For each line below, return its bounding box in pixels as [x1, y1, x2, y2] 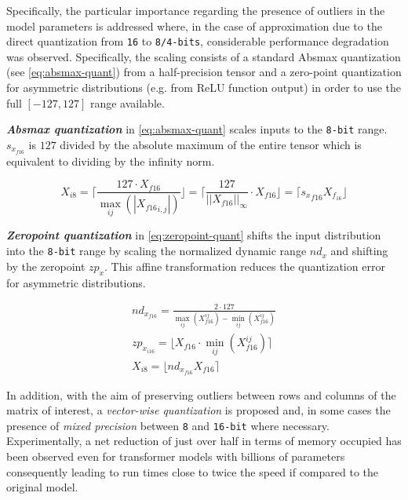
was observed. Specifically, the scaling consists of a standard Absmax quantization [6, 48, 401, 64]
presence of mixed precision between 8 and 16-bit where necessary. [6, 417, 330, 433]
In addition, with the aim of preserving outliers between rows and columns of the [6, 386, 396, 403]
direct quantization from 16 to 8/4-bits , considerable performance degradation [6, 33, 389, 49]
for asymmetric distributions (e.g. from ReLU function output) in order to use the [6, 79, 402, 96]
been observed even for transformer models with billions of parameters [6, 448, 345, 465]
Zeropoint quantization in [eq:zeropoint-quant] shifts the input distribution [6, 227, 381, 243]
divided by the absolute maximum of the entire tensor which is [60, 136, 362, 152]
